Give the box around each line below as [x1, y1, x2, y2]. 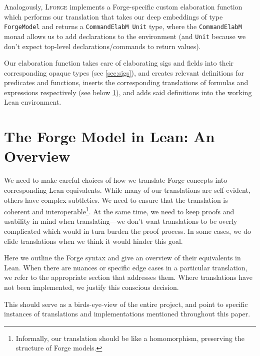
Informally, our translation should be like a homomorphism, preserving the [15, 332, 244, 343]
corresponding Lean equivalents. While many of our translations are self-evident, [4, 184, 250, 195]
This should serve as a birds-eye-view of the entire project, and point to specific [4, 298, 248, 309]
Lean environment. [4, 97, 61, 107]
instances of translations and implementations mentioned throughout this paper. [4, 308, 250, 319]
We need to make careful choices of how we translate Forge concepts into [4, 175, 227, 185]
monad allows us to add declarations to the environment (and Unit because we [4, 31, 246, 41]
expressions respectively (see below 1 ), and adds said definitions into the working [4, 87, 252, 97]
